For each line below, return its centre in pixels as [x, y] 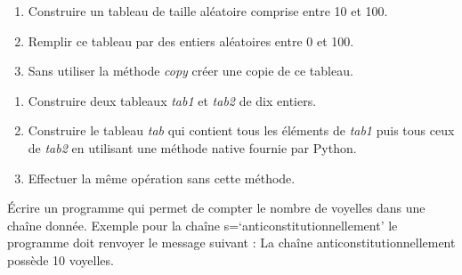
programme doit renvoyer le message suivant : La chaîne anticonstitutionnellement [231, 243]
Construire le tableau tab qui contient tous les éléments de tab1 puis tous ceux [241, 130]
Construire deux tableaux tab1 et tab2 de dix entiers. [172, 100]
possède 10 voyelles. [61, 259]
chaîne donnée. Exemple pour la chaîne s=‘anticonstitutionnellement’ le [203, 225]
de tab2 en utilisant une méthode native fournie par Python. [192, 147]
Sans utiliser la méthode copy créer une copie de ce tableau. [190, 71]
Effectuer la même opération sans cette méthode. [162, 178]
